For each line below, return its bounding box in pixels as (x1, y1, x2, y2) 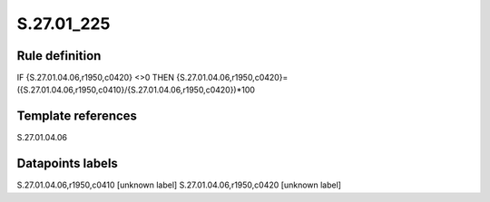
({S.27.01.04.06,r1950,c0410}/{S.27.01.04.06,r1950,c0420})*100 (16, 84, 256, 95)
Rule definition (16, 48, 102, 63)
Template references (16, 109, 138, 124)
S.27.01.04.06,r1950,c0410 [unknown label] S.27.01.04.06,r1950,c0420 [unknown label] (16, 179, 342, 190)
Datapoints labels (16, 156, 118, 171)
